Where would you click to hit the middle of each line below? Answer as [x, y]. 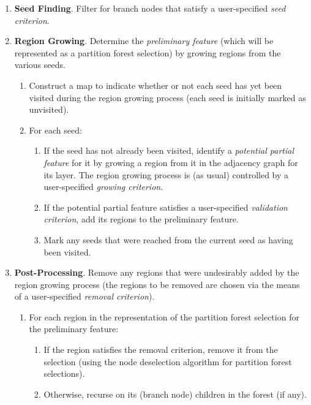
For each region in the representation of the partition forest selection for [164, 316]
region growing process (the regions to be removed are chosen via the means [157, 284]
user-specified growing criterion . [103, 187]
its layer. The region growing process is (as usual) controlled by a [166, 174]
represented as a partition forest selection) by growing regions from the [148, 52]
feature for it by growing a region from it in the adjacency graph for [171, 162]
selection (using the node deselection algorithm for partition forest [168, 361]
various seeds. [40, 65]
